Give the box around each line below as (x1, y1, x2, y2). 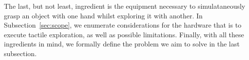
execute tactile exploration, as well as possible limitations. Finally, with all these (4, 29, 244, 39)
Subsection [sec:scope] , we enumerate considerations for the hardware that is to (4, 20, 242, 30)
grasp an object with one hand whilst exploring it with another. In (4, 10, 203, 20)
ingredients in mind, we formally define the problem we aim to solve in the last (4, 39, 240, 49)
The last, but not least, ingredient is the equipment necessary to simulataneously (4, 1, 246, 11)
